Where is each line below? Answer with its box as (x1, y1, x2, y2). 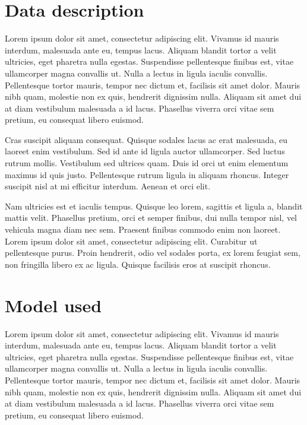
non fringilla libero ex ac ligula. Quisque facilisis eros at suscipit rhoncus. (5, 258, 271, 270)
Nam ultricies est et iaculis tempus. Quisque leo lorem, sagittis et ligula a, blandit (5, 199, 303, 212)
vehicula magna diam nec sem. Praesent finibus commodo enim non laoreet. (5, 223, 281, 236)
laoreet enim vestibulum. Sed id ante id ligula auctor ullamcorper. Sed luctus (5, 145, 285, 157)
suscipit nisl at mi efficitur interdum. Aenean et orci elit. (5, 180, 211, 192)
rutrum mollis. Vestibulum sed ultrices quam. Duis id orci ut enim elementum (5, 157, 289, 169)
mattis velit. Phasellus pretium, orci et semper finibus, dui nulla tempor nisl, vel (5, 211, 297, 224)
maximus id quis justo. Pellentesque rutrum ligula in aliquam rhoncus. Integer (5, 168, 289, 180)
